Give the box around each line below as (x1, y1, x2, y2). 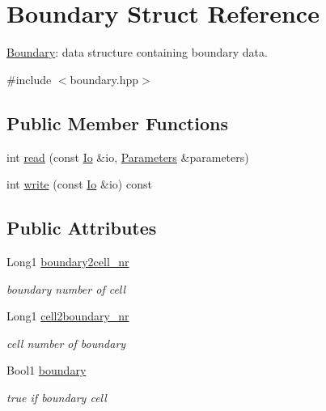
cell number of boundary (6, 334, 126, 351)
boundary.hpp (70, 70, 139, 87)
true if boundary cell (6, 388, 107, 405)
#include (6, 70, 52, 87)
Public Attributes (6, 215, 157, 240)
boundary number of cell (6, 280, 126, 297)
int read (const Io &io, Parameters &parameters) (6, 148, 249, 165)
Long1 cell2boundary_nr (6, 307, 129, 324)
